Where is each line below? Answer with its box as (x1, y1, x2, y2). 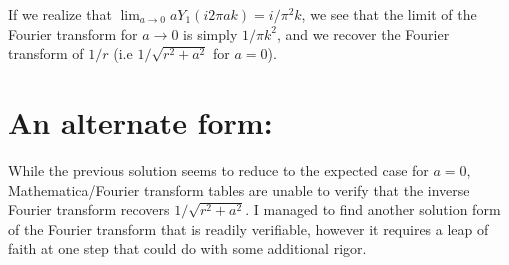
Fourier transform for (8, 23, 138, 44)
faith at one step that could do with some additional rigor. (8, 238, 367, 259)
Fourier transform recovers (8, 199, 170, 220)
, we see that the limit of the (301, 4, 477, 24)
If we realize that (8, 4, 112, 24)
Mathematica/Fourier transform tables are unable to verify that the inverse (8, 179, 470, 200)
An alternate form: (8, 101, 273, 142)
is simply (183, 23, 238, 44)
